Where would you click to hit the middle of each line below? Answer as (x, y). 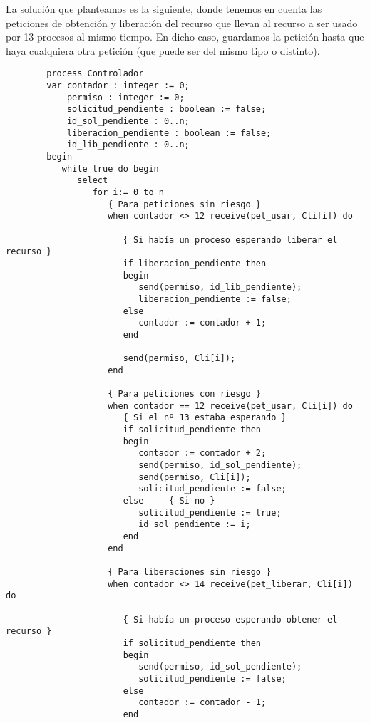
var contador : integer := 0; (118, 86)
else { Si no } (169, 501)
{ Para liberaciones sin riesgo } (190, 572)
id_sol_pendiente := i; (195, 525)
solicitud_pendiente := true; (210, 513)
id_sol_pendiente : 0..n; (128, 121)
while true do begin (110, 168)
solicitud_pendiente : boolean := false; (166, 109)
